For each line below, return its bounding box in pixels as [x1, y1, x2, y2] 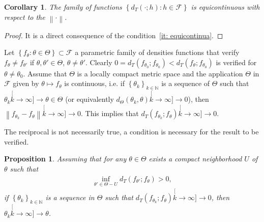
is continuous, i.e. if [64, 78, 125, 89]
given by [13, 78, 39, 89]
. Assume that [23, 68, 67, 78]
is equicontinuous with [191, 2, 260, 12]
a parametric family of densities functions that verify [75, 47, 240, 58]
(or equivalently [65, 94, 114, 104]
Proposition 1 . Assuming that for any [4, 153, 127, 164]
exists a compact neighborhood [149, 153, 242, 164]
